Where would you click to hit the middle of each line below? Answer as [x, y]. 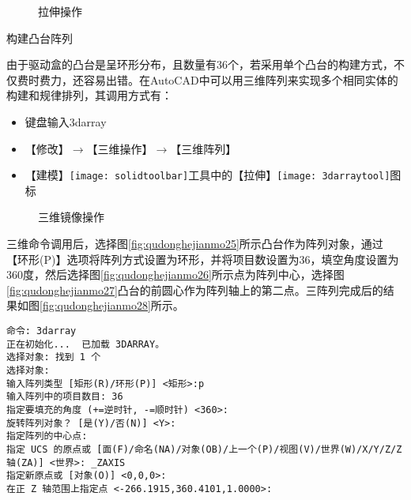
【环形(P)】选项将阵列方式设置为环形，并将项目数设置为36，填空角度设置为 [203, 259]
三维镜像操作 [71, 217]
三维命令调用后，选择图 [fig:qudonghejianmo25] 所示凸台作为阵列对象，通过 [195, 243]
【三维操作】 [120, 148]
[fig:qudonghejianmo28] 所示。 [112, 305]
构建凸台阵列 [40, 38]
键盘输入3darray [66, 121]
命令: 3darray [41, 331]
